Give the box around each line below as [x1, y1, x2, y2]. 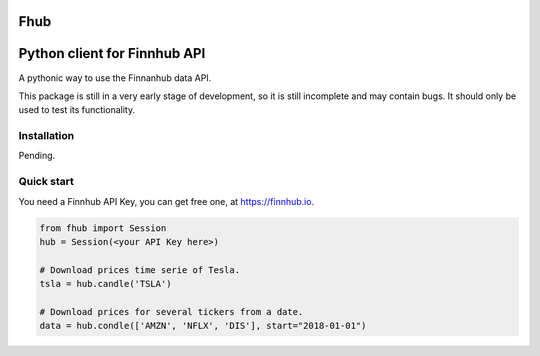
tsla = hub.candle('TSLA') [39, 278, 172, 290]
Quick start [18, 175, 75, 189]
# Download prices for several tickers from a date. [39, 306, 304, 317]
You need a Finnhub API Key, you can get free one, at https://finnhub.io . [18, 195, 315, 207]
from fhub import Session [39, 222, 167, 234]
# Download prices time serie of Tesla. [39, 264, 240, 275]
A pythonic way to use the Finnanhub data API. [18, 71, 212, 84]
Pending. [18, 150, 56, 162]
